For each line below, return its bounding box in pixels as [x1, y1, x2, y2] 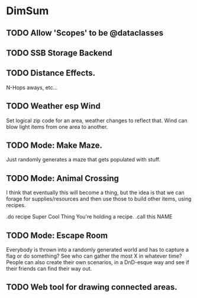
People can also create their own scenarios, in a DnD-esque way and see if [6, 259, 189, 266]
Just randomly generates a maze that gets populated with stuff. [6, 156, 161, 163]
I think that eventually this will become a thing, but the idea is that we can [6, 189, 185, 196]
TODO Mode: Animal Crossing [6, 173, 120, 183]
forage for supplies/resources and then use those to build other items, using [6, 195, 192, 202]
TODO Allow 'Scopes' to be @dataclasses [6, 28, 164, 38]
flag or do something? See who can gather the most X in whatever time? [6, 252, 182, 259]
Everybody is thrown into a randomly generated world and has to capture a [6, 246, 189, 253]
